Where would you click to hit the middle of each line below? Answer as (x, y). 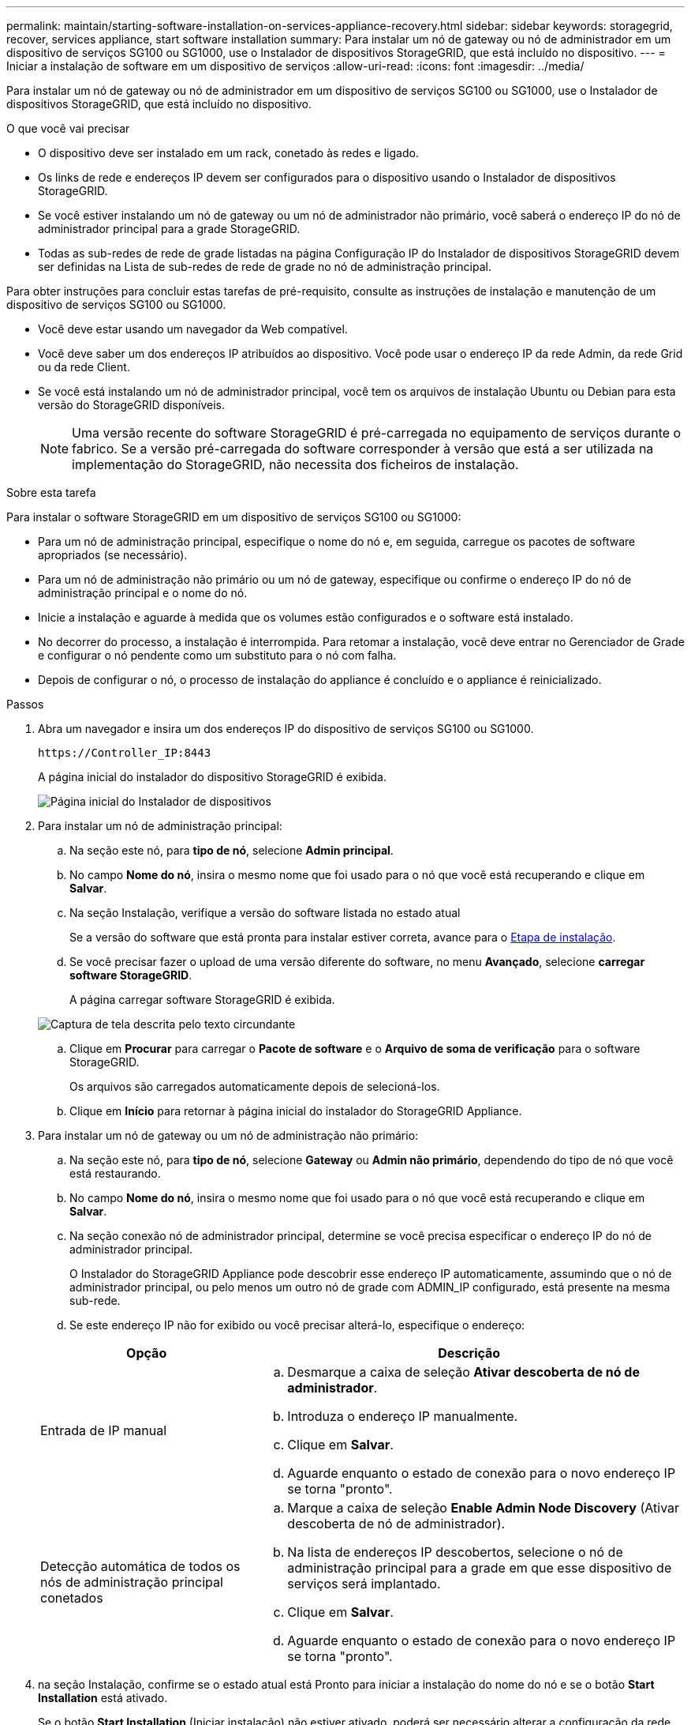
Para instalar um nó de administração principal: (160, 826)
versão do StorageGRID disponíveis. (132, 405)
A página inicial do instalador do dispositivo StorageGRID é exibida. (213, 777)
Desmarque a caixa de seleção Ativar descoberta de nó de (463, 1372)
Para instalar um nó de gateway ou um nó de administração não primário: (228, 1135)
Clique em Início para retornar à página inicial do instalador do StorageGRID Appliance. (296, 1111)
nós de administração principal (132, 1582)
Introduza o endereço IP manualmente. (403, 1416)
